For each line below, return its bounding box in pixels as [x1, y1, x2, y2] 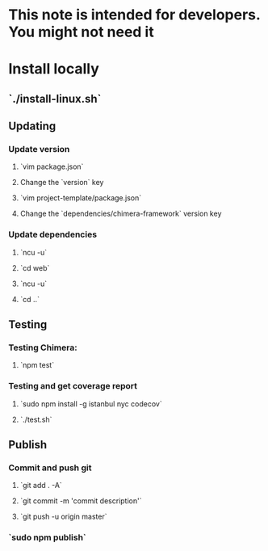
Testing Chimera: [8, 342, 78, 353]
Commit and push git [8, 462, 92, 473]
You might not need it [8, 23, 155, 41]
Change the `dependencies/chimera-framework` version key [19, 208, 222, 219]
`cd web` [19, 263, 50, 272]
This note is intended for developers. [8, 6, 261, 24]
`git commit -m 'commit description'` [19, 496, 142, 506]
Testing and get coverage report [8, 381, 138, 392]
